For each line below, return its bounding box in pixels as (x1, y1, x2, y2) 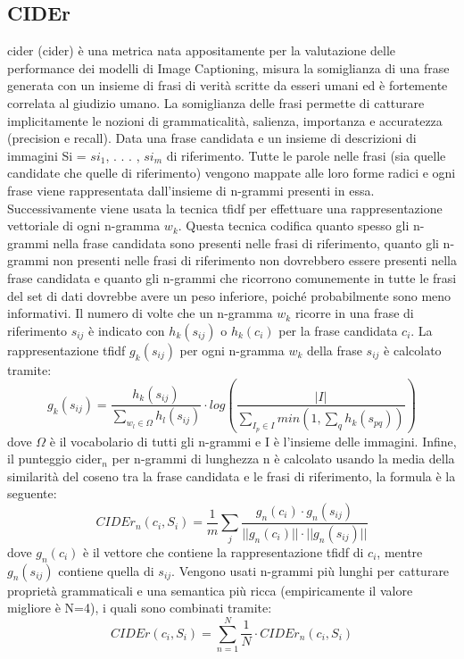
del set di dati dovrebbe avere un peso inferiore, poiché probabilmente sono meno (7, 286, 452, 304)
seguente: (7, 484, 57, 503)
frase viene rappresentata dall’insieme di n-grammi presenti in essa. (7, 180, 375, 199)
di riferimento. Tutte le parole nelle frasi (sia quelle (166, 146, 446, 164)
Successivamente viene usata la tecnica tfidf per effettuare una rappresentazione (7, 198, 443, 217)
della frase (306, 340, 362, 359)
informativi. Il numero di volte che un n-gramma (7, 304, 273, 322)
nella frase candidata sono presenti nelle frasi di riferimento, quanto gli (53, 233, 439, 252)
